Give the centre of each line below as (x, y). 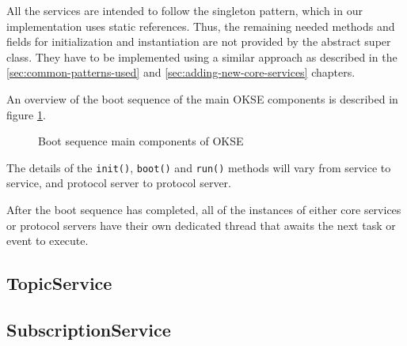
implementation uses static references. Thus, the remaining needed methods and (201, 26)
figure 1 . (26, 114)
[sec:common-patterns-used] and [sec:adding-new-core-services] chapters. (181, 72)
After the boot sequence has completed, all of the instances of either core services (204, 209)
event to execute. (48, 241)
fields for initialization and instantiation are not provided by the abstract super (199, 41)
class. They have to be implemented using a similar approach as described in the (202, 56)
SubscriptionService (89, 329)
